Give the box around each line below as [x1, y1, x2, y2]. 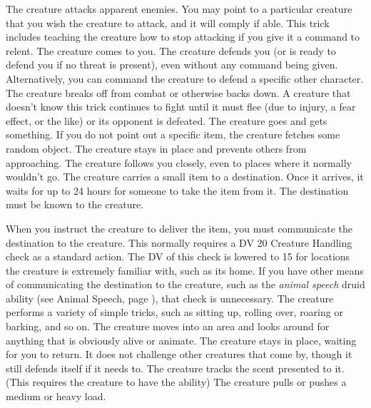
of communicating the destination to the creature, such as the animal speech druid [6, 277, 365, 292]
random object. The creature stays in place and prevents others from [6, 141, 307, 155]
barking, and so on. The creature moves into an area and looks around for [6, 319, 330, 334]
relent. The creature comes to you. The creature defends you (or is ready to [6, 43, 336, 58]
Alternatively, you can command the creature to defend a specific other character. [6, 71, 364, 86]
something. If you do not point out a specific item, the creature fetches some [6, 127, 340, 142]
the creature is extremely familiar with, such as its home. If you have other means [6, 262, 364, 277]
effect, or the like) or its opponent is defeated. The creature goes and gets [6, 113, 327, 128]
